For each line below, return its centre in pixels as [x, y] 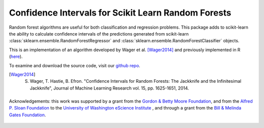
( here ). [16, 56]
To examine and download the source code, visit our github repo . [75, 65]
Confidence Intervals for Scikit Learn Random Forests [120, 13]
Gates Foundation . [28, 115]
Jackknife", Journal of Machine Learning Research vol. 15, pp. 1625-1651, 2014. [110, 88]
